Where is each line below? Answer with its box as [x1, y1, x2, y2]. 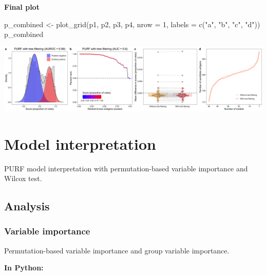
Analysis [4, 198, 50, 214]
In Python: [4, 262, 44, 273]
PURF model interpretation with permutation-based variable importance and [4, 163, 248, 173]
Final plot [4, 2, 40, 12]
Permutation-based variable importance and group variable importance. [4, 245, 230, 255]
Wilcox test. [4, 173, 42, 184]
